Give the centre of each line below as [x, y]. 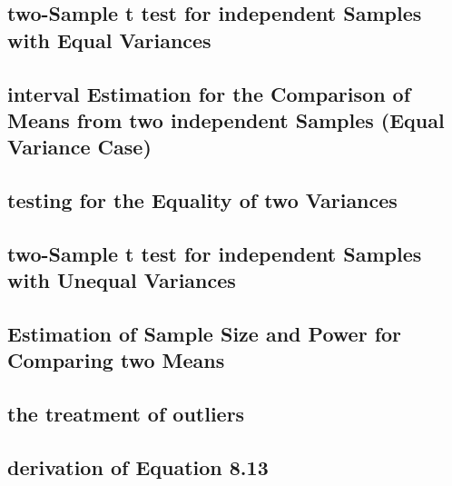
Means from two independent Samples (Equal [226, 119]
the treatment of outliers [126, 414]
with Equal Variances [109, 40]
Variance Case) [79, 147]
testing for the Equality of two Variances [202, 200]
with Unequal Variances [122, 280]
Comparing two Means [116, 360]
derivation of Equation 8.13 [138, 467]
